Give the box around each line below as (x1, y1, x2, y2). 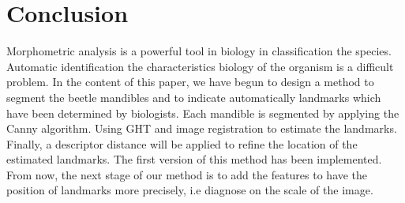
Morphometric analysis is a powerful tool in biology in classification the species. (6, 43, 392, 59)
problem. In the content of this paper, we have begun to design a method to (6, 73, 374, 90)
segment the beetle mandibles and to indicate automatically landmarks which (6, 88, 381, 105)
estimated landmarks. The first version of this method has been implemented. (6, 151, 382, 167)
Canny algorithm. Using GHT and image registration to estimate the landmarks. (6, 120, 397, 137)
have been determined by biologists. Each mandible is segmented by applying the (6, 104, 399, 121)
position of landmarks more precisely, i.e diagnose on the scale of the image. (6, 182, 373, 198)
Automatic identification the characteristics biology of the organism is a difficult (6, 58, 394, 74)
